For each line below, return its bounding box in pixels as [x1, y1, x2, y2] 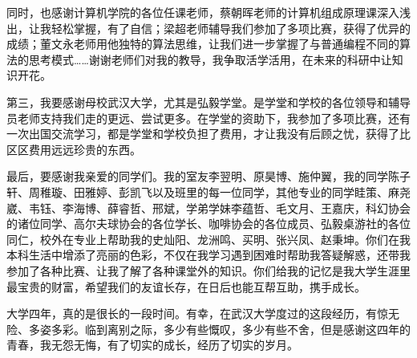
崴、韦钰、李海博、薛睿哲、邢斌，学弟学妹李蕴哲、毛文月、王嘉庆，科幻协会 [6, 199, 411, 216]
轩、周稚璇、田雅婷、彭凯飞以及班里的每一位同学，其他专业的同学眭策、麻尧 [6, 183, 411, 200]
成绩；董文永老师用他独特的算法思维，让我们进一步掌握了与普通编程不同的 [6, 35, 399, 52]
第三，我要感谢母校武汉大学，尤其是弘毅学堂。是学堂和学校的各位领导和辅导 [6, 93, 411, 110]
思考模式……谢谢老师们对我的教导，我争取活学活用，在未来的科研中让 [28, 51, 392, 67]
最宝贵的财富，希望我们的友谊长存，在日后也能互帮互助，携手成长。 [6, 278, 366, 295]
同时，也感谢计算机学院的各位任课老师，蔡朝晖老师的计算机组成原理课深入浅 [6, 4, 411, 20]
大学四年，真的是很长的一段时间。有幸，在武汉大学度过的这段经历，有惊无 [6, 305, 399, 322]
